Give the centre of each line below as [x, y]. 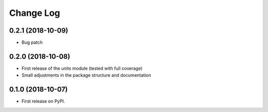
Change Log [35, 13]
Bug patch [32, 43]
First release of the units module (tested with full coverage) [82, 68]
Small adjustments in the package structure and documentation [86, 75]
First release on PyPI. [43, 101]
